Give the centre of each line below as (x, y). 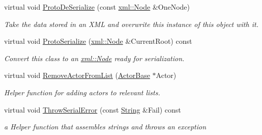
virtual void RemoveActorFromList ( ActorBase (77, 75)
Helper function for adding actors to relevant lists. (82, 92)
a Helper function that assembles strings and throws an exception (105, 127)
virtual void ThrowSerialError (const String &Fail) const (93, 109)
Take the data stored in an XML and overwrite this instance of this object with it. (131, 24)
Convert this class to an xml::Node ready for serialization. (94, 58)
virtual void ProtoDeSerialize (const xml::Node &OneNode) (97, 7)
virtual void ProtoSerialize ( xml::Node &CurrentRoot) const (98, 41)
